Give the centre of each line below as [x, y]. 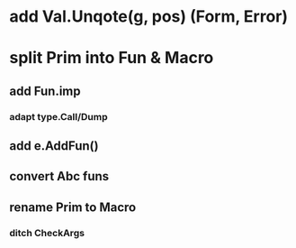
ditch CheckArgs [47, 233]
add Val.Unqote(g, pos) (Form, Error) [149, 17]
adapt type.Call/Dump [58, 116]
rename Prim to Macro [73, 207]
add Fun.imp [45, 91]
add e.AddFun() [54, 146]
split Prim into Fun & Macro [112, 58]
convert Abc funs [59, 176]
